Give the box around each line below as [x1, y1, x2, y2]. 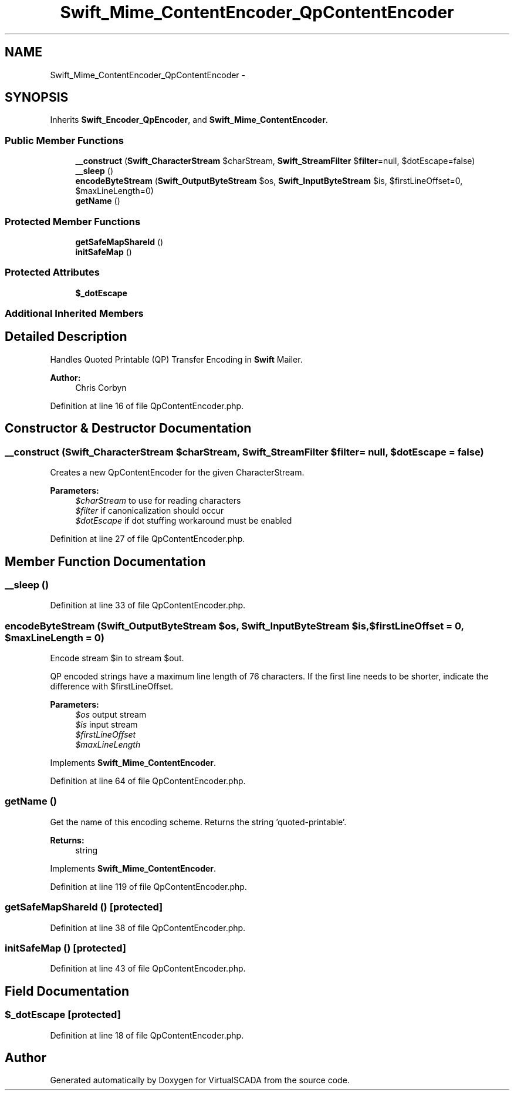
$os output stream [75, 709, 147, 720]
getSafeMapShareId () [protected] [5, 901, 163, 913]
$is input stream [75, 719, 138, 730]
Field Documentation [5, 983, 129, 999]
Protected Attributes [5, 266, 100, 279]
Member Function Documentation [5, 554, 206, 569]
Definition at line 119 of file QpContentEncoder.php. [50, 881, 247, 892]
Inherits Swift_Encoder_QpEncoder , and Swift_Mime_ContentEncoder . [50, 115, 328, 125]
